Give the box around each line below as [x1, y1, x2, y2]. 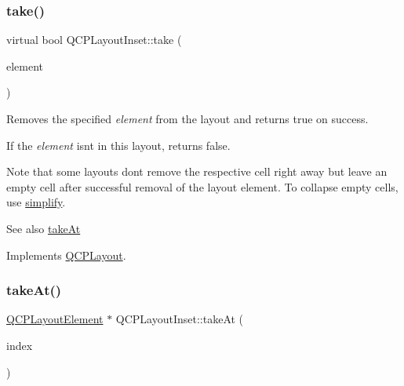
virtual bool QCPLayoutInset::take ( [6, 31, 182, 48]
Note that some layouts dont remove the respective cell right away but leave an [6, 163, 388, 180]
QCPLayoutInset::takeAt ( [115, 311, 244, 327]
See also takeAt [6, 220, 81, 236]
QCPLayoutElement [6, 311, 104, 327]
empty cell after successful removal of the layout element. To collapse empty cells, [6, 178, 399, 195]
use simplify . [6, 194, 66, 210]
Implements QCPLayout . [6, 246, 126, 263]
